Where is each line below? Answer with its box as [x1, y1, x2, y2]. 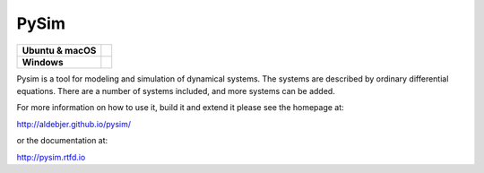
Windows [22, 56, 64, 68]
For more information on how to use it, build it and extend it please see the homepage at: [16, 102, 344, 113]
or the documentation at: [16, 135, 108, 146]
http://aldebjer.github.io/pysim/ [16, 118, 132, 129]
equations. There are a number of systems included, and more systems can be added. [16, 85, 335, 96]
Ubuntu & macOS [22, 44, 97, 56]
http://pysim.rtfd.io [16, 151, 86, 162]
